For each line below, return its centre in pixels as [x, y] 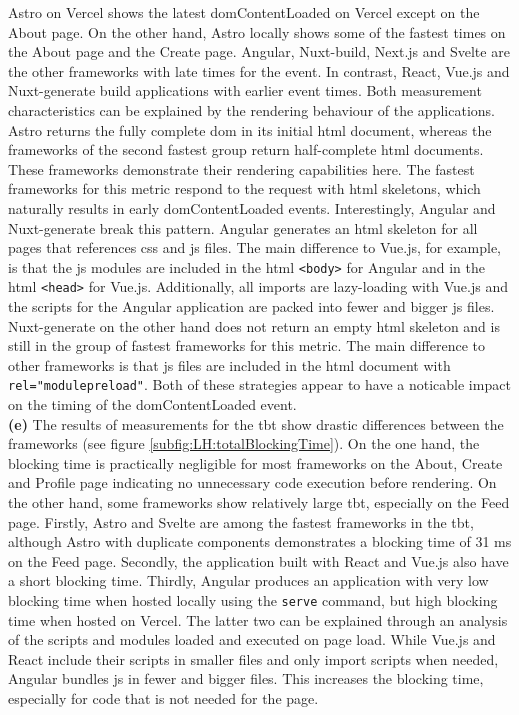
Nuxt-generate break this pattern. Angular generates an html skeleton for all [243, 227]
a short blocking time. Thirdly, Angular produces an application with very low [248, 580]
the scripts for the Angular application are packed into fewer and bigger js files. [251, 306]
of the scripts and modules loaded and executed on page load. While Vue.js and [252, 639]
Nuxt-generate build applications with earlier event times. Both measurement [245, 90]
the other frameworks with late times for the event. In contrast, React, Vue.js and [259, 70]
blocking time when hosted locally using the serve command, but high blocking [253, 600]
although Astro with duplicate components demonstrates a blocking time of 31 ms [260, 541]
